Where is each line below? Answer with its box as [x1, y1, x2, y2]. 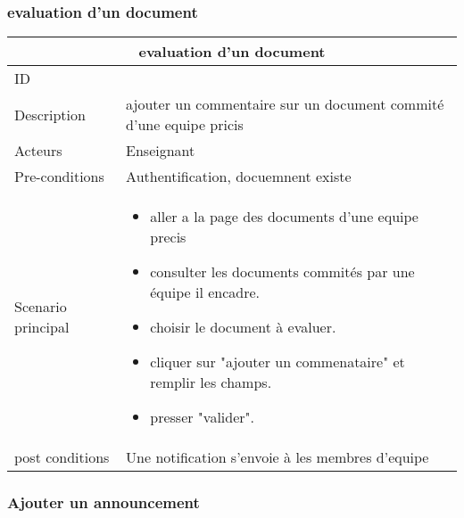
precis [150, 226, 186, 248]
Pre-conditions [14, 166, 104, 187]
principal [14, 317, 70, 338]
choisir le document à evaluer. [150, 317, 336, 338]
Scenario [14, 296, 67, 317]
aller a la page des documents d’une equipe [150, 206, 418, 227]
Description [14, 103, 86, 125]
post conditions [14, 447, 110, 468]
